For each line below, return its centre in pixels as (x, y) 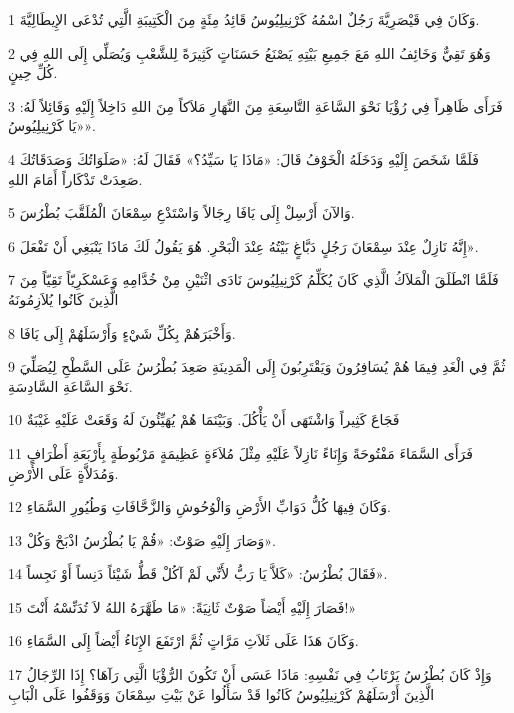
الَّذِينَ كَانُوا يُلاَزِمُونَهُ (63, 298)
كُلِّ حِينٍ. (33, 72)
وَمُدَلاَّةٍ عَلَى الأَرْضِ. (63, 472)
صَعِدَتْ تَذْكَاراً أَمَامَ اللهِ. (75, 178)
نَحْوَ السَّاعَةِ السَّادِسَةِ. (70, 385)
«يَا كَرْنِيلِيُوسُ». (52, 125)
